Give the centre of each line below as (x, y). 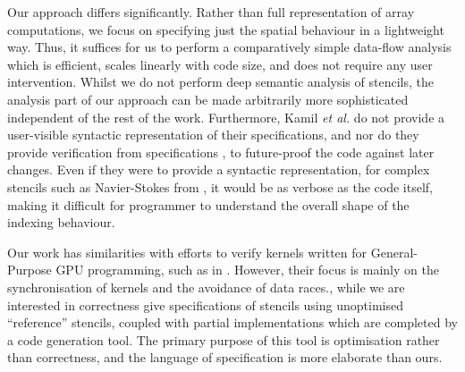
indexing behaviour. (61, 222)
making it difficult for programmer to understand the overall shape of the (208, 204)
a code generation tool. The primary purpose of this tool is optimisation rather (224, 339)
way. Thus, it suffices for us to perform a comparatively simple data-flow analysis (229, 47)
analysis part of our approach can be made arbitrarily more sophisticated (208, 99)
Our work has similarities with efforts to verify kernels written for (187, 252)
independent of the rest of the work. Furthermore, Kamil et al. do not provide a (226, 117)
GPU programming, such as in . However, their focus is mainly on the (247, 270)
